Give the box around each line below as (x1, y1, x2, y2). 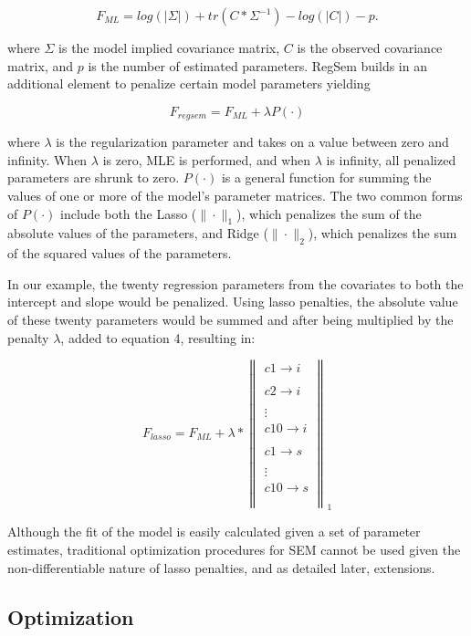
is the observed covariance (297, 38, 443, 57)
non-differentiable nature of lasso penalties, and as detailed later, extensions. (7, 558, 435, 577)
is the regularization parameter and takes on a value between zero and (56, 132, 449, 151)
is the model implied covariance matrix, (58, 38, 280, 57)
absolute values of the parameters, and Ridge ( (7, 224, 268, 243)
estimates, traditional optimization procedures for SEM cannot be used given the (7, 539, 461, 558)
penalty (7, 328, 49, 347)
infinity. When (7, 150, 88, 169)
